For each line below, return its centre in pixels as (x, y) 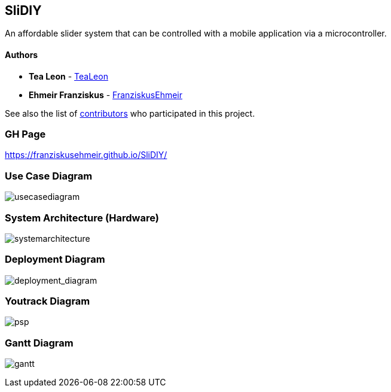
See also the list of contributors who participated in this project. (130, 113)
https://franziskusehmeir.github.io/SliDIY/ (86, 155)
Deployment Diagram (55, 259)
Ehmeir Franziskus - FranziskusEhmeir (106, 95)
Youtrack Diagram (48, 301)
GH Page (25, 134)
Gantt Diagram (39, 343)
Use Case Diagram (49, 176)
